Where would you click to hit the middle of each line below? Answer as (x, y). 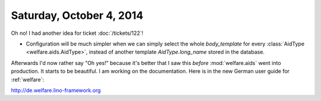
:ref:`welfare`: (28, 79)
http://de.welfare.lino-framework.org (56, 90)
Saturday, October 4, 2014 (77, 15)
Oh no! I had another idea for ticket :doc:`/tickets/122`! (77, 33)
